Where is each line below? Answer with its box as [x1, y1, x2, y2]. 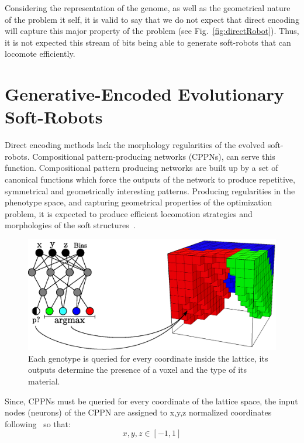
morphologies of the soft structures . [5, 219, 136, 231]
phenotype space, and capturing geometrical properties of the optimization [5, 196, 272, 208]
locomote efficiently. [5, 47, 75, 60]
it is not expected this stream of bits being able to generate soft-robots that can [5, 36, 291, 48]
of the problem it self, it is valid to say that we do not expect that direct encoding [5, 13, 299, 25]
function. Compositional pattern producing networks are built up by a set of [5, 162, 278, 174]
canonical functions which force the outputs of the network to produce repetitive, [5, 173, 295, 186]
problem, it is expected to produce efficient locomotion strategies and [5, 207, 253, 219]
